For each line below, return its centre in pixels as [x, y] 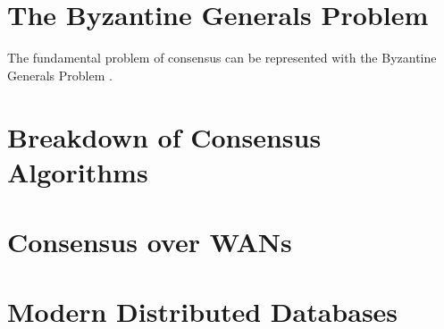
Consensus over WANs [150, 242]
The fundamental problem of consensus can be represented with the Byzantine [222, 58]
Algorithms [78, 171]
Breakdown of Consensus [164, 136]
